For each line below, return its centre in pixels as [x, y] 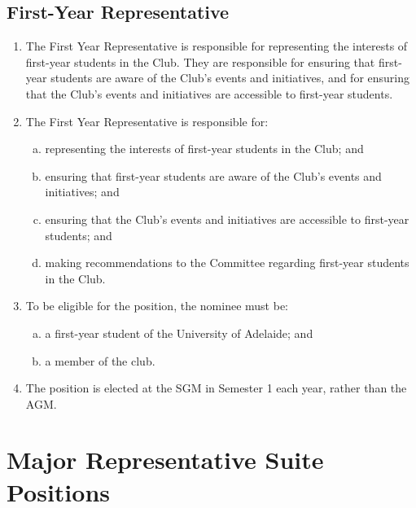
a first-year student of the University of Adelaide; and [179, 333]
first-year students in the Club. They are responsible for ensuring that [200, 61]
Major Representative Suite [165, 460]
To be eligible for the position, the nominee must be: [157, 306]
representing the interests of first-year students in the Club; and [204, 149]
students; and [79, 235]
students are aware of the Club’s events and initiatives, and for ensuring [230, 78]
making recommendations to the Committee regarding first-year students [227, 263]
